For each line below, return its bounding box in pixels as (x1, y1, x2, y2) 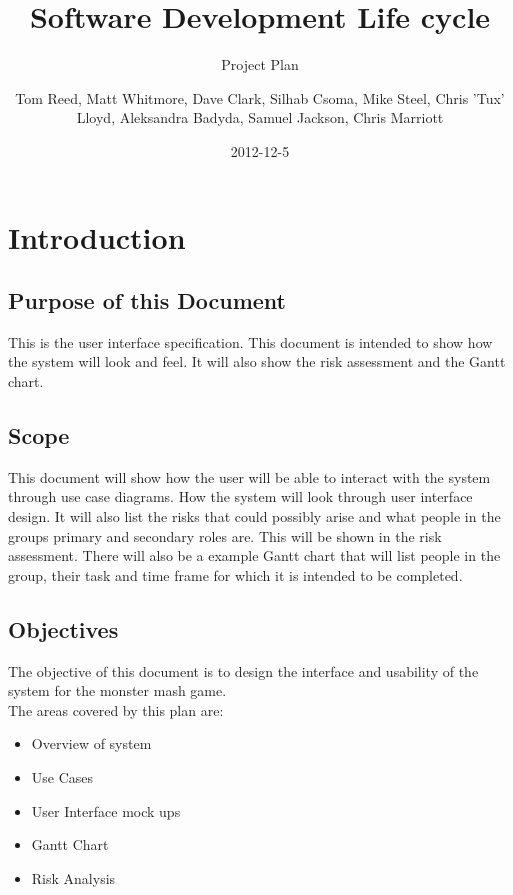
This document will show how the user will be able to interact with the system (8, 466, 491, 487)
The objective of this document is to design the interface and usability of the (8, 660, 479, 681)
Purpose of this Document (8, 285, 286, 316)
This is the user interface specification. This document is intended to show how (8, 331, 493, 352)
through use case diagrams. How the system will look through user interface (8, 486, 473, 507)
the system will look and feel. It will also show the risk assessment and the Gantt (8, 351, 506, 372)
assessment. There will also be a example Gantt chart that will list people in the (8, 545, 501, 566)
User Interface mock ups (31, 800, 181, 821)
